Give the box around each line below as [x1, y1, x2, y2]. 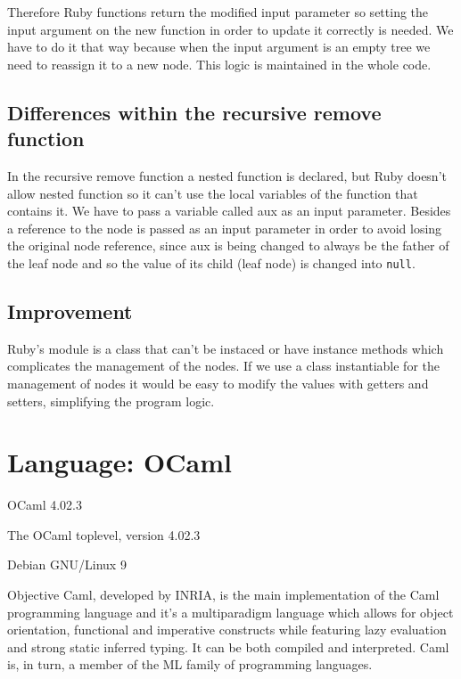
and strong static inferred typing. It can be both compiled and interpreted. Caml [7, 637, 449, 656]
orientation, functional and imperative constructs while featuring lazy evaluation [7, 620, 447, 639]
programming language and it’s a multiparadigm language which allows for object [7, 602, 454, 621]
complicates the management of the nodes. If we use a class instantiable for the [7, 356, 440, 375]
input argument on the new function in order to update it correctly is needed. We [7, 20, 454, 38]
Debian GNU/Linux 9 [7, 555, 127, 574]
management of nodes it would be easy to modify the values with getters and [7, 373, 429, 392]
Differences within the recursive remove [7, 98, 382, 126]
